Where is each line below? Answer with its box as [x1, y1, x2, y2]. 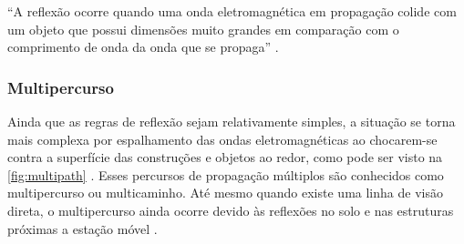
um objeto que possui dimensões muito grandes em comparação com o [7, 19, 399, 38]
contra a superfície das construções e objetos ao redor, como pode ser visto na [7, 147, 443, 167]
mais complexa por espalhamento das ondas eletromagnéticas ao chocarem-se [7, 129, 438, 148]
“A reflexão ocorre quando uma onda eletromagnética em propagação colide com [7, 2, 457, 20]
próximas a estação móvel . [7, 219, 158, 238]
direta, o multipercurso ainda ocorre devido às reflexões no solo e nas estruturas [7, 200, 454, 219]
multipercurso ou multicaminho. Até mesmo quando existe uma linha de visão [7, 183, 443, 202]
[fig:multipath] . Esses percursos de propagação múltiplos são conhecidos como [7, 165, 444, 184]
